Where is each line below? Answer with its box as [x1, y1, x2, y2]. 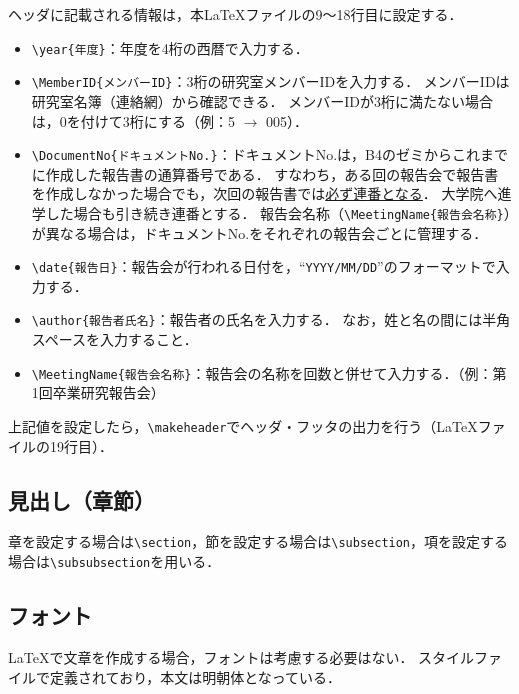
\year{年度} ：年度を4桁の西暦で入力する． [31, 37, 309, 58]
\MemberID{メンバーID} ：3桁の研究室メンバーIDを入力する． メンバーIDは [31, 71, 510, 92]
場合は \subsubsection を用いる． [8, 551, 221, 572]
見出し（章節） [8, 484, 155, 515]
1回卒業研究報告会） [31, 382, 165, 403]
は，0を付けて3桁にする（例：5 [31, 110, 235, 131]
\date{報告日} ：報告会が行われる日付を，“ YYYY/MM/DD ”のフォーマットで [31, 256, 496, 277]
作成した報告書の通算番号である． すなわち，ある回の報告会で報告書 [45, 163, 499, 184]
